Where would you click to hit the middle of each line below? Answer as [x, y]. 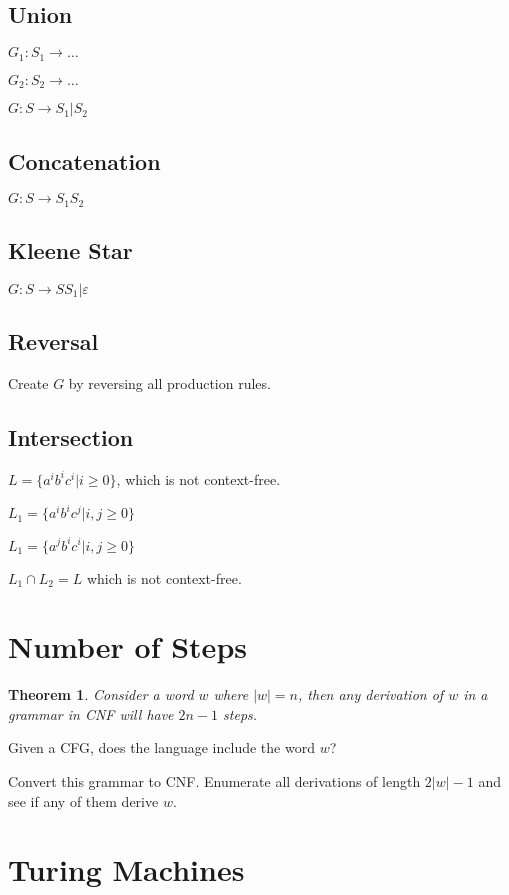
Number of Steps [127, 646]
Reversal [53, 341]
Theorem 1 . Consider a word [101, 694]
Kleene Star [70, 250]
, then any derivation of [371, 694]
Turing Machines [126, 869]
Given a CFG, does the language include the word [161, 747]
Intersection [71, 437]
